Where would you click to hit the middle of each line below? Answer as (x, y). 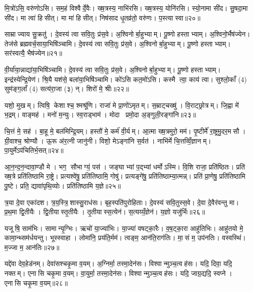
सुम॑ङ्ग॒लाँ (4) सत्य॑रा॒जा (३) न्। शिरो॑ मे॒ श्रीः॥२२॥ (67, 89)
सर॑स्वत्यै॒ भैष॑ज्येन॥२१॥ (33, 53)
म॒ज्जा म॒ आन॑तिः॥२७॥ (32, 247)
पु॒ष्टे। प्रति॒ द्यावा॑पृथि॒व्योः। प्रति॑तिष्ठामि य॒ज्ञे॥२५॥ (63, 185)
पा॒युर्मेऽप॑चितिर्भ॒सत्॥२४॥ (34, 150)
